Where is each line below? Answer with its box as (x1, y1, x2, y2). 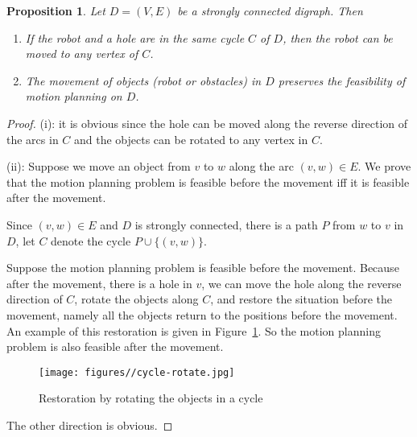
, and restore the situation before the (210, 291, 392, 307)
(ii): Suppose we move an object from (6, 158, 191, 175)
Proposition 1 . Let (6, 2, 105, 19)
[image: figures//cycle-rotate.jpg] (39, 366, 235, 378)
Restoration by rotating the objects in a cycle (39, 390, 263, 406)
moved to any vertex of (25, 45, 138, 62)
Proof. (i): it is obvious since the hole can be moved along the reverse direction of (6, 114, 408, 131)
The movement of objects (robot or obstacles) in (25, 72, 262, 89)
